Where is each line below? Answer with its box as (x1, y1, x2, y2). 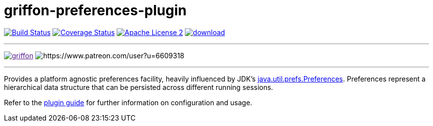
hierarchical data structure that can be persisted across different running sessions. (4, 83, 273, 91)
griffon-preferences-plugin (4, 2, 187, 19)
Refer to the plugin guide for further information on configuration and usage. (4, 98, 253, 107)
